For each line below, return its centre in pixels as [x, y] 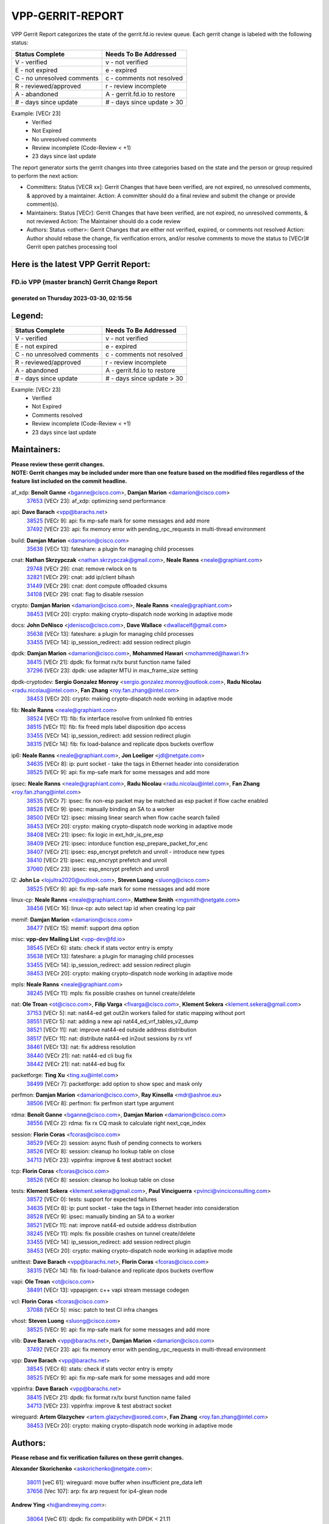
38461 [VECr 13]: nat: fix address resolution [81, 1047]
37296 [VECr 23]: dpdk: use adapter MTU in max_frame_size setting [112, 671]
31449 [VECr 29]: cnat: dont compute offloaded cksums [97, 586]
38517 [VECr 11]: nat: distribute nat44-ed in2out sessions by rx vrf [109, 1038]
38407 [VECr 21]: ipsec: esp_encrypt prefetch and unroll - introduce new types [126, 852]
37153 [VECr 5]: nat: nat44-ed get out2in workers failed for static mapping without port [136, 1013]
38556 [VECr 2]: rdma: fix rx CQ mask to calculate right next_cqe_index [116, 1123]
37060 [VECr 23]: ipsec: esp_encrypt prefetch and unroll [98, 869]
